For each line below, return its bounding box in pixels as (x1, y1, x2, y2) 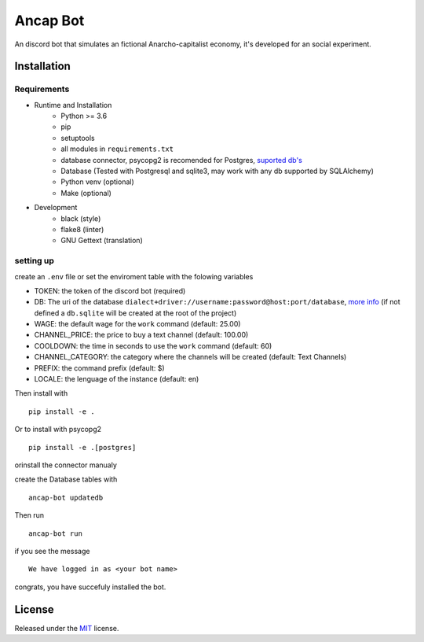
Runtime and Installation (34, 100, 112, 109)
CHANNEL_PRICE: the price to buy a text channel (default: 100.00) (34, 330, 249, 340)
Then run (14, 511, 45, 520)
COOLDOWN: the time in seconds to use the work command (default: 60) (34, 341, 272, 350)
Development (34, 203, 78, 212)
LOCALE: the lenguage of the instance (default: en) (34, 374, 199, 384)
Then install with (14, 389, 68, 398)
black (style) (60, 213, 101, 223)
